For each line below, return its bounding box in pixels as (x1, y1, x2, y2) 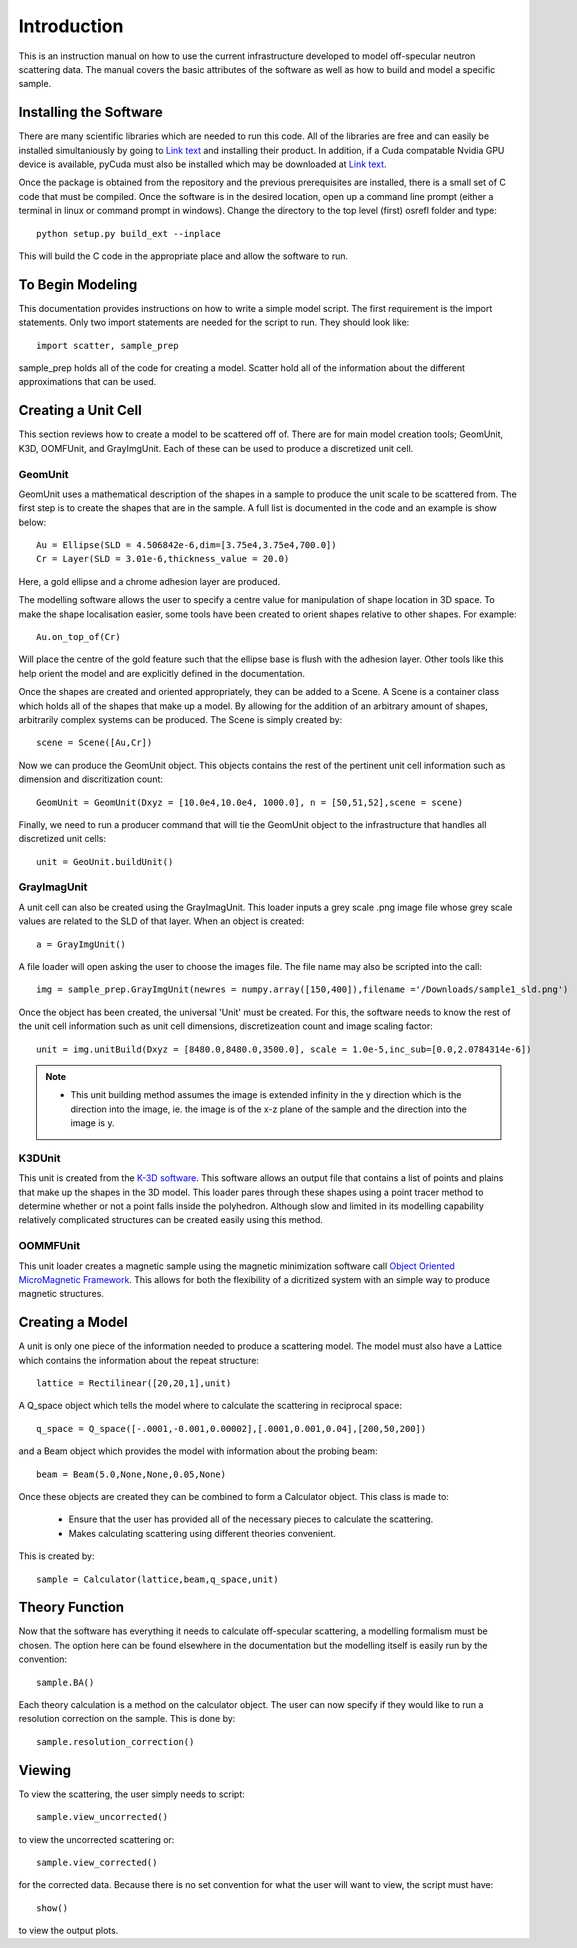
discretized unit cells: (18, 833, 107, 845)
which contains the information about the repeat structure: (18, 1354, 260, 1366)
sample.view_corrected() (36, 1856, 158, 1868)
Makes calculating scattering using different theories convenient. (68, 1527, 337, 1539)
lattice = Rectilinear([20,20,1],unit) (36, 1378, 232, 1389)
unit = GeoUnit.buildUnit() (36, 856, 174, 867)
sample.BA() (36, 1676, 95, 1688)
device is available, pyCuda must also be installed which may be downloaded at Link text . (18, 158, 387, 170)
